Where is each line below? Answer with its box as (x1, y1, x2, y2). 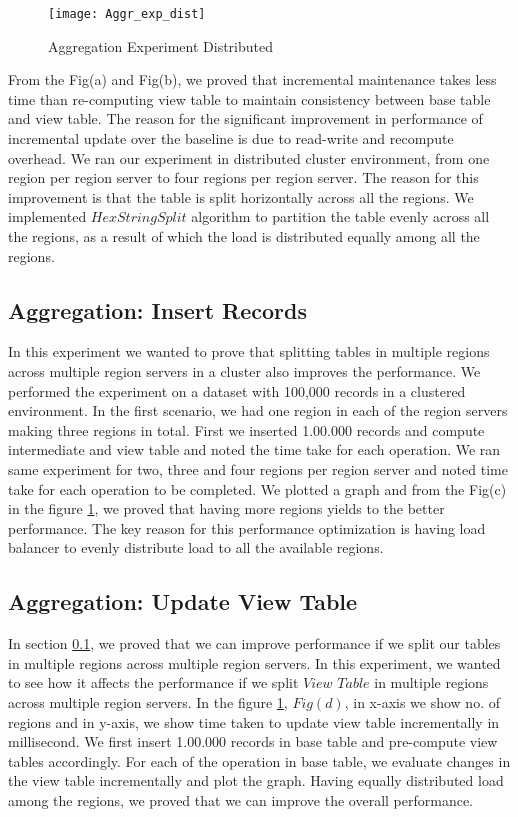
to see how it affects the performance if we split (8, 672, 299, 693)
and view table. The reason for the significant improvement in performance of (8, 108, 483, 129)
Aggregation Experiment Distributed (48, 35, 274, 56)
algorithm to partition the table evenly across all (191, 206, 490, 227)
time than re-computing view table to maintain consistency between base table (8, 88, 491, 109)
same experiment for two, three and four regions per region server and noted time (8, 458, 508, 479)
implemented (8, 206, 87, 227)
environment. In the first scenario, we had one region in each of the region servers (8, 400, 508, 421)
